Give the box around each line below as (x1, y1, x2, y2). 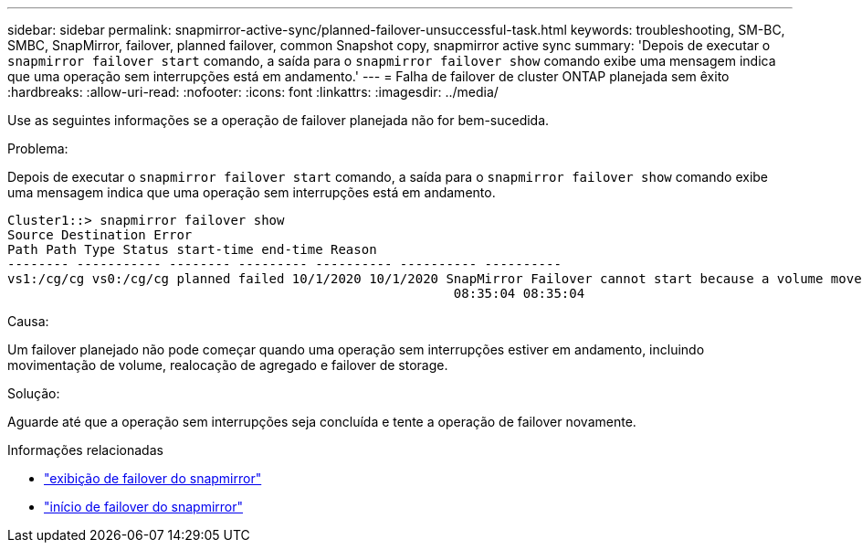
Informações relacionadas (7, 442, 163, 458)
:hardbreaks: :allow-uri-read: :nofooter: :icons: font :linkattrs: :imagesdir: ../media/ (7, 84, 499, 100)
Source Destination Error (7, 227, 193, 242)
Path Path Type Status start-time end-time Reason (7, 242, 377, 257)
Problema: (7, 141, 68, 156)
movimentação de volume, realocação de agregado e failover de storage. (7, 357, 448, 373)
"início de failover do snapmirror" (44, 499, 244, 514)
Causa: (7, 313, 49, 329)
